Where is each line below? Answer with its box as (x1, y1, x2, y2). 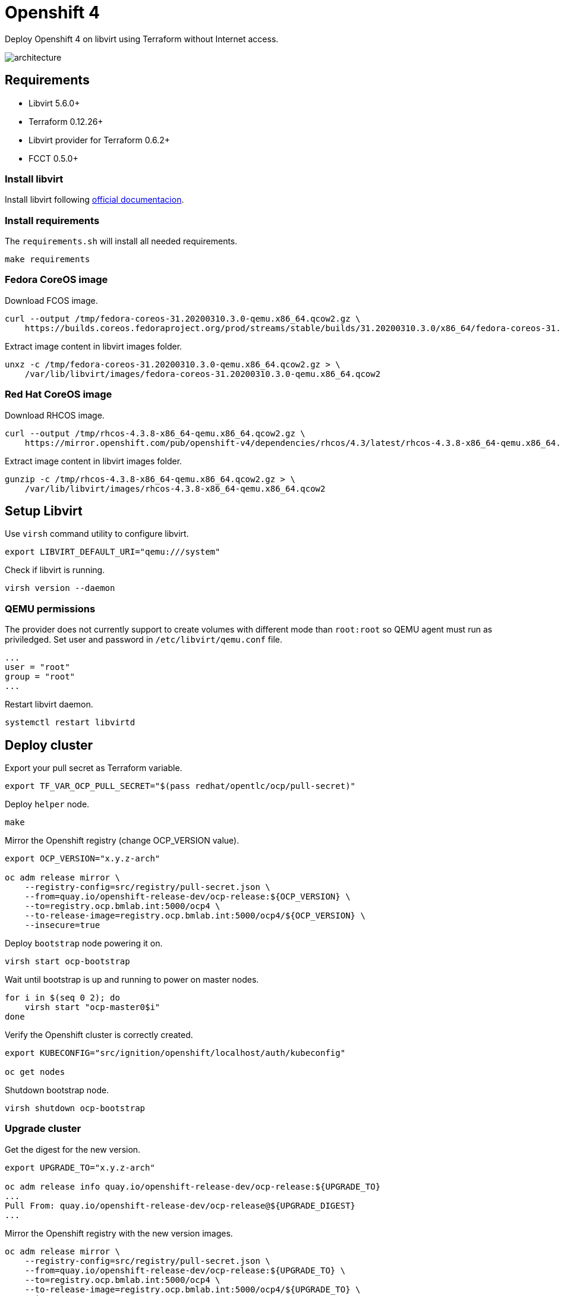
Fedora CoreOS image (5, 273, 108, 286)
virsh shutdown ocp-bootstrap (5, 1103, 146, 1113)
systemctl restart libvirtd (5, 718, 135, 728)
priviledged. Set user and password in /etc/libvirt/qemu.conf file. (5, 634, 283, 645)
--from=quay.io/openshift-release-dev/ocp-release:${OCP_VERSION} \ (24, 892, 351, 902)
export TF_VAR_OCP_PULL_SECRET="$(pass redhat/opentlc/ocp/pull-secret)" (5, 781, 356, 791)
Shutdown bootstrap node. (5, 1085, 109, 1096)
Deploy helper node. (5, 799, 90, 810)
